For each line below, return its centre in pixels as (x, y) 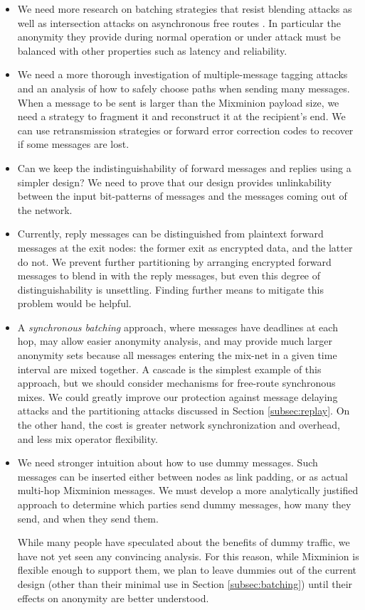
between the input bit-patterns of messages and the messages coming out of (182, 196)
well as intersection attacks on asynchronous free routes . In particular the (179, 22)
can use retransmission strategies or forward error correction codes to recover (185, 130)
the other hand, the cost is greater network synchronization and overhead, (179, 425)
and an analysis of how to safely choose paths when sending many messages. (184, 88)
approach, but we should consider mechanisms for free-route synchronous (176, 383)
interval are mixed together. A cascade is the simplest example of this (169, 369)
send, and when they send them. (88, 518)
